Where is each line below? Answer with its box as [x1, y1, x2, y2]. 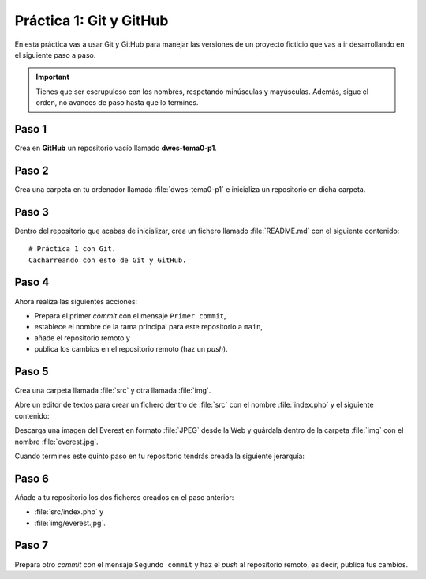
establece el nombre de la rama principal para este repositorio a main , [34, 322, 263, 332]
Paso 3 [14, 205, 49, 219]
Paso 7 [14, 539, 49, 552]
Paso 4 [14, 276, 50, 289]
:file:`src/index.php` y [34, 507, 104, 517]
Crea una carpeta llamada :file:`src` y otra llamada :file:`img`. [14, 385, 211, 395]
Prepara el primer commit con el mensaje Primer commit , [34, 310, 226, 320]
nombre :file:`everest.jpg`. [14, 437, 99, 446]
